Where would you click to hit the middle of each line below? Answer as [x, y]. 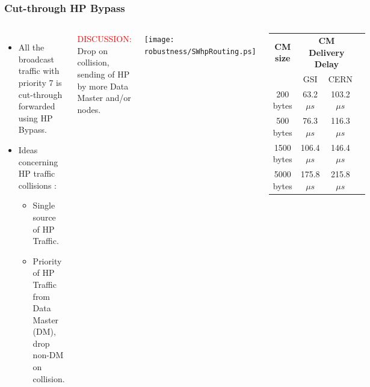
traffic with [39, 71]
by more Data [103, 86]
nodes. [89, 109]
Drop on [92, 50]
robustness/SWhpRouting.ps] [200, 51]
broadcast [36, 59]
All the [31, 47]
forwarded [37, 106]
